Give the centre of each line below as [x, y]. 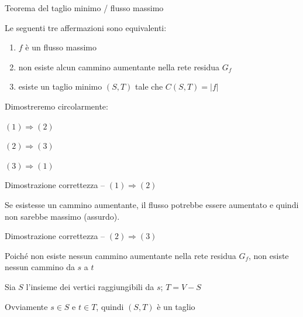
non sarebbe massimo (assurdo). [62, 216]
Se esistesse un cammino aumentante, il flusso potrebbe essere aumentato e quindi [152, 204]
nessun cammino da [40, 267]
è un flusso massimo [61, 47]
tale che [149, 86]
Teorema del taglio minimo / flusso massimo [84, 8]
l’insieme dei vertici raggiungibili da [90, 286]
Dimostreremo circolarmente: [56, 106]
